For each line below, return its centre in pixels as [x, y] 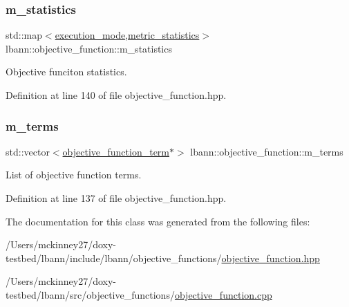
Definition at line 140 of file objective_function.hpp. [116, 95]
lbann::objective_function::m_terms [267, 151]
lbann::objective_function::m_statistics [89, 48]
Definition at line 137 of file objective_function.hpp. [116, 198]
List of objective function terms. [74, 175]
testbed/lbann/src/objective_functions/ [90, 294]
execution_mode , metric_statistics [127, 35]
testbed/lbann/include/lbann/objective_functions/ [114, 258]
